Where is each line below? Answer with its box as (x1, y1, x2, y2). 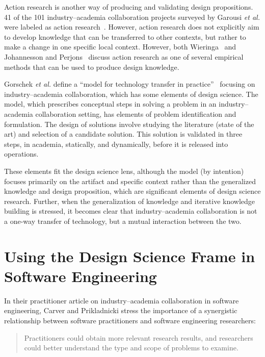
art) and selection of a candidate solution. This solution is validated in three (4, 129, 243, 139)
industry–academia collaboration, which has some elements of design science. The (4, 88, 258, 99)
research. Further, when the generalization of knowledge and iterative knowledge (4, 195, 255, 206)
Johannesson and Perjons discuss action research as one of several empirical (4, 51, 244, 62)
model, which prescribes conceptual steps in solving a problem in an (4, 98, 217, 109)
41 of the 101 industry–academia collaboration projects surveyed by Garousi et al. (4, 11, 260, 22)
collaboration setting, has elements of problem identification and (35, 108, 236, 119)
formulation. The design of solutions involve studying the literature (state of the (4, 118, 254, 129)
